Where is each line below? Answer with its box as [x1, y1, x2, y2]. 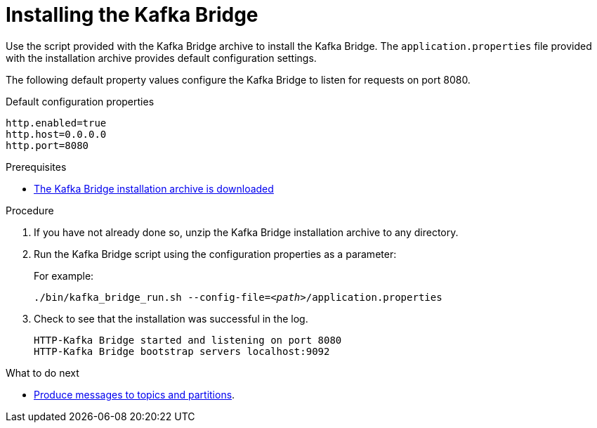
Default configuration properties [6, 95, 155, 108]
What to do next [6, 366, 79, 379]
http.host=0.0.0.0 [6, 128, 107, 140]
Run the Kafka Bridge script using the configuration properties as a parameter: [34, 247, 397, 260]
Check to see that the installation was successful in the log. [34, 312, 308, 325]
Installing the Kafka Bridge [6, 3, 258, 27]
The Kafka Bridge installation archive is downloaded [34, 182, 274, 195]
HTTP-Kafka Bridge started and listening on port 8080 [34, 334, 342, 346]
